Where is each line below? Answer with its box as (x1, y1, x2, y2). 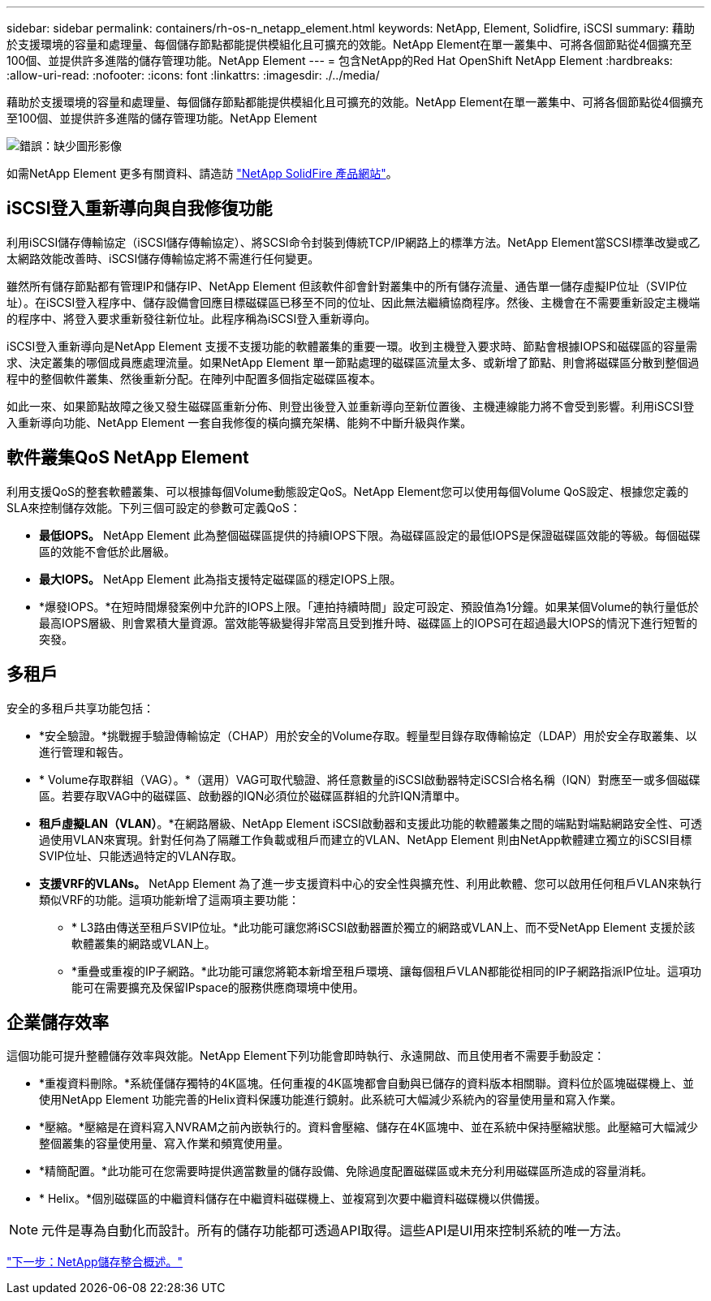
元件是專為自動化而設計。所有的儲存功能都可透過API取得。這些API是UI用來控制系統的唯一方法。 (41, 1222, 629, 1239)
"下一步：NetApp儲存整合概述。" (6, 1255, 183, 1269)
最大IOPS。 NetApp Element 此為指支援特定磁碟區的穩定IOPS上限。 (39, 571, 402, 586)
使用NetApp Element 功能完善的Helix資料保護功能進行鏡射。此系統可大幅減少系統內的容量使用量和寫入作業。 (39, 1092, 623, 1107)
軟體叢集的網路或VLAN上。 (71, 936, 216, 950)
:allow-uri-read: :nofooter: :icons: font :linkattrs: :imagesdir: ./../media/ (6, 68, 380, 82)
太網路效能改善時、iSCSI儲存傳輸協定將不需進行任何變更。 (6, 251, 320, 265)
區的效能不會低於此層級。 (39, 544, 175, 558)
